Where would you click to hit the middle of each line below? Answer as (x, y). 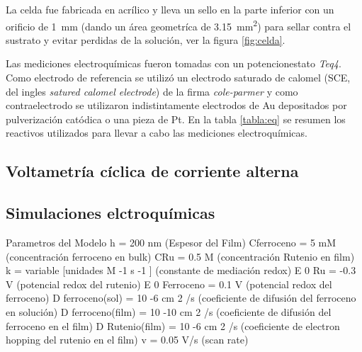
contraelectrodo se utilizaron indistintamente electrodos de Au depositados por (176, 105)
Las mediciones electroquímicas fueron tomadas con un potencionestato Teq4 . (174, 63)
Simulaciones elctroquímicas (111, 213)
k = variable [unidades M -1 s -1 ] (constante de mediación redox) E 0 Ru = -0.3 (181, 270)
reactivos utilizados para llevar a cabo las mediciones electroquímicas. (157, 133)
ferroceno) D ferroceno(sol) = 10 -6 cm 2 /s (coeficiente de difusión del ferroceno (181, 298)
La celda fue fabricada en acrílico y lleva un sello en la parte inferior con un (170, 9)
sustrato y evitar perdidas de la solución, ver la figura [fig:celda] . (146, 39)
